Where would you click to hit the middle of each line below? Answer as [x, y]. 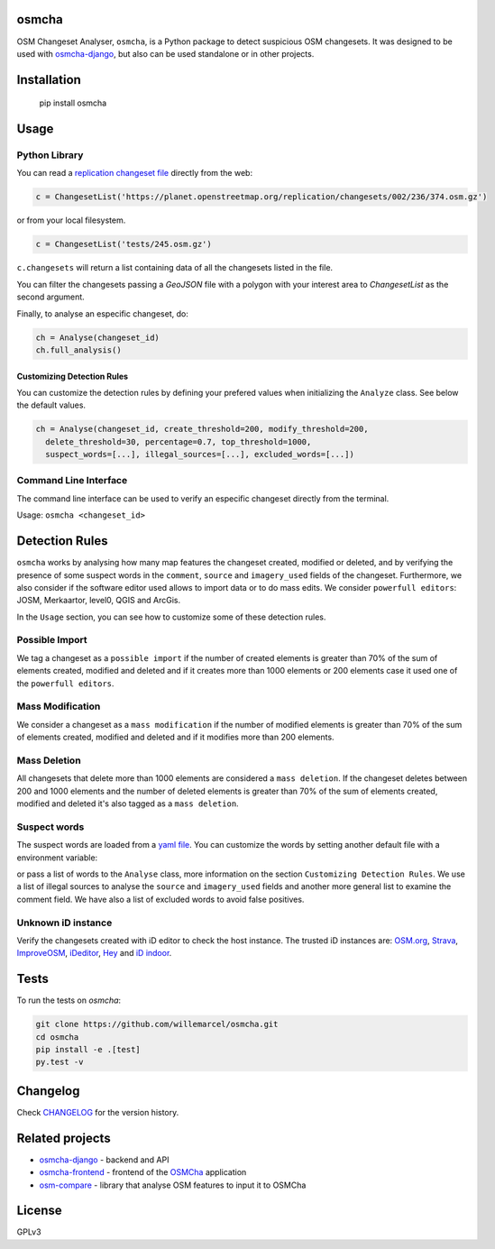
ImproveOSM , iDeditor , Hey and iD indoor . [94, 953]
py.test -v [60, 1062]
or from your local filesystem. [71, 220]
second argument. [50, 297]
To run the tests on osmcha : [69, 1000]
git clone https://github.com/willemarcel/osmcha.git [157, 1024]
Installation [49, 80]
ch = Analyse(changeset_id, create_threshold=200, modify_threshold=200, [202, 429]
